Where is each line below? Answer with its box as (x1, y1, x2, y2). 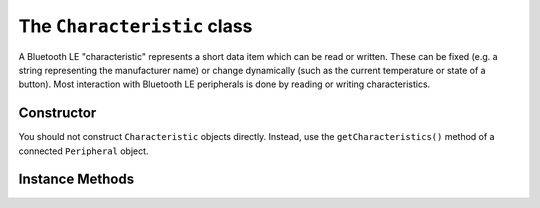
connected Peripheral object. (18, 145, 149, 157)
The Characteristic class (18, 15, 253, 37)
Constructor (18, 105, 97, 122)
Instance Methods (18, 171, 135, 188)
